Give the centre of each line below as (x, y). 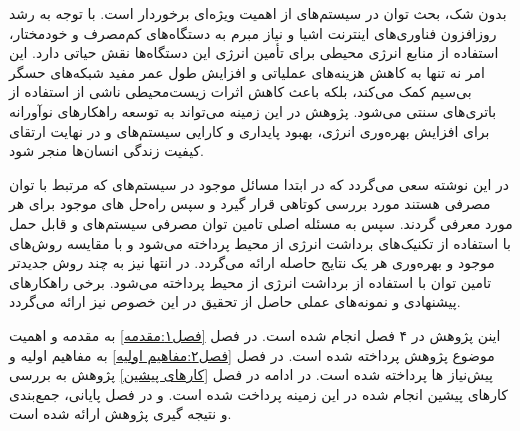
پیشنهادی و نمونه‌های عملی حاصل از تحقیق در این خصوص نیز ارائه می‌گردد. (235, 301)
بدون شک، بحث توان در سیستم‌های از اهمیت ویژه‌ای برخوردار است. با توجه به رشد (258, 13)
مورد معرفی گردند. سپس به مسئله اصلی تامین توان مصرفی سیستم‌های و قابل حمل (261, 222)
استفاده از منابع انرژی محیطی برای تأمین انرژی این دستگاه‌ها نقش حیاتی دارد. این (254, 52)
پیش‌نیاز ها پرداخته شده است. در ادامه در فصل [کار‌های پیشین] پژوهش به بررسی (251, 374)
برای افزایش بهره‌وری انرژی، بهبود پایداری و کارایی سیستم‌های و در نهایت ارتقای (249, 130)
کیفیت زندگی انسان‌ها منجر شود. (106, 150)
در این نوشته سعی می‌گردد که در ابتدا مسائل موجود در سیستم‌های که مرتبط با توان (259, 183)
